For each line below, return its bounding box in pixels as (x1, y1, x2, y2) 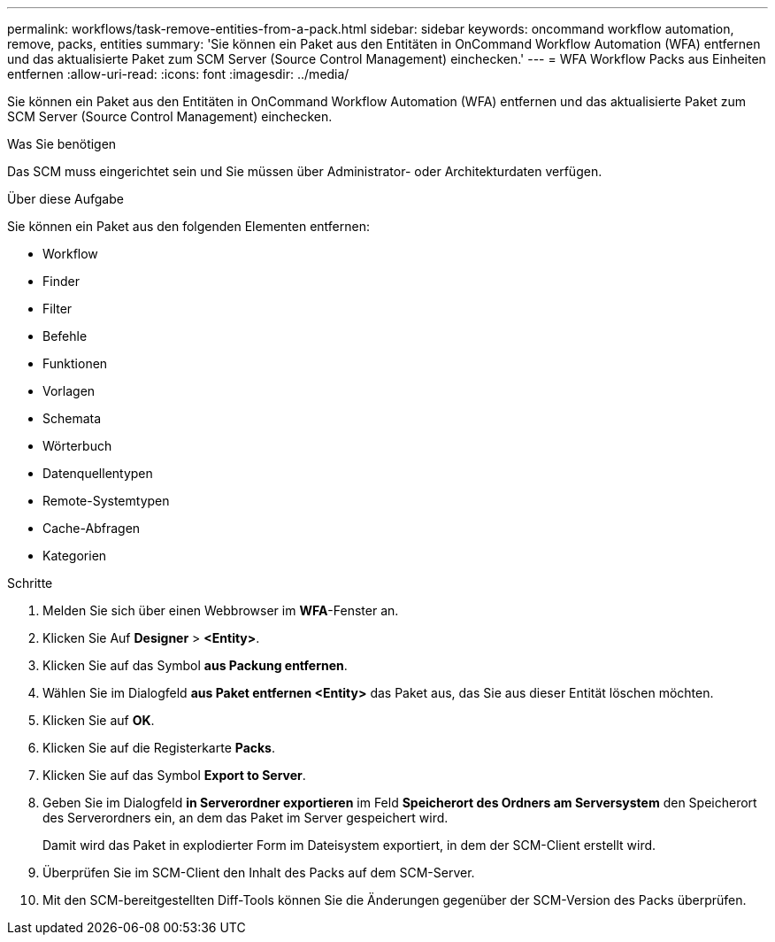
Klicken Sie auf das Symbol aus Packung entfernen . (42, 658, 348, 673)
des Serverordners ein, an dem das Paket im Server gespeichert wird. (42, 810, 449, 825)
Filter (42, 301, 73, 316)
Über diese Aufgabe (7, 191, 124, 206)
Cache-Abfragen (42, 521, 141, 536)
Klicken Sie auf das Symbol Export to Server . (42, 768, 306, 783)
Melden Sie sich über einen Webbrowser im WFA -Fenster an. (42, 603, 399, 618)
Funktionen (42, 356, 108, 371)
